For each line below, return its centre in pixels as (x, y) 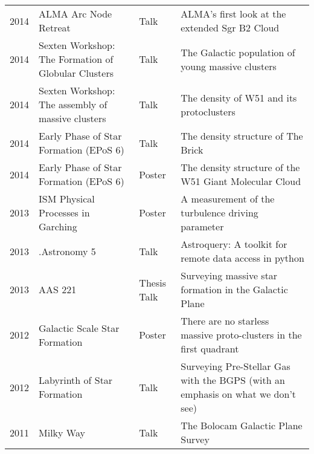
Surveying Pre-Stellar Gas (235, 366)
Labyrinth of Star (76, 380)
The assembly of (73, 104)
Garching (58, 226)
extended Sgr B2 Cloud (230, 28)
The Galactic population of (238, 52)
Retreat (55, 28)
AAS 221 (58, 289)
